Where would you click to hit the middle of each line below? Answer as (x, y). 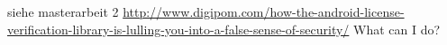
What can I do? (397, 29)
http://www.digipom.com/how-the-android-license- (264, 11)
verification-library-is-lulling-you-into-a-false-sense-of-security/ (178, 29)
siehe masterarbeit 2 (63, 11)
